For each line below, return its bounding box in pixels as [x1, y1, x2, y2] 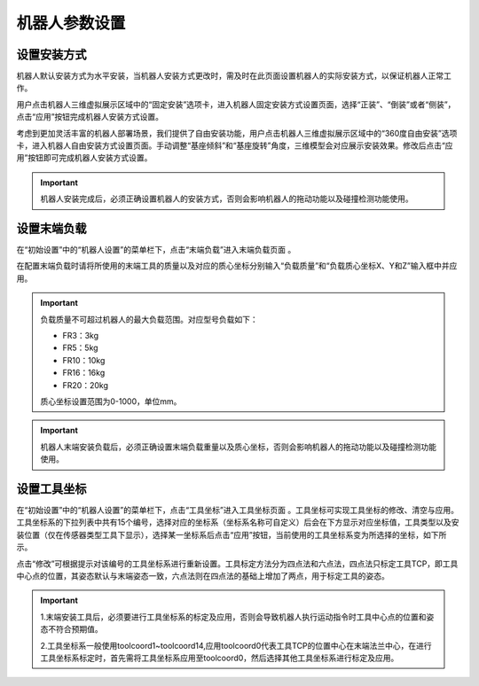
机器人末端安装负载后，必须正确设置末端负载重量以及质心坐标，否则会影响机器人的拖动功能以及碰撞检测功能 [40, 441, 436, 452]
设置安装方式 [16, 47, 87, 62]
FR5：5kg [62, 342, 98, 354]
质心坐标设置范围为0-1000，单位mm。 [40, 396, 182, 407]
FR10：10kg [62, 355, 106, 365]
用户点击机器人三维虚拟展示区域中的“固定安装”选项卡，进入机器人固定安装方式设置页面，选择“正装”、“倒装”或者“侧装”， [16, 98, 456, 110]
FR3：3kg [62, 331, 99, 341]
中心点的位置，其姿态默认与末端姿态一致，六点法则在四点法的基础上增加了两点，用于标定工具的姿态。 [16, 571, 389, 581]
